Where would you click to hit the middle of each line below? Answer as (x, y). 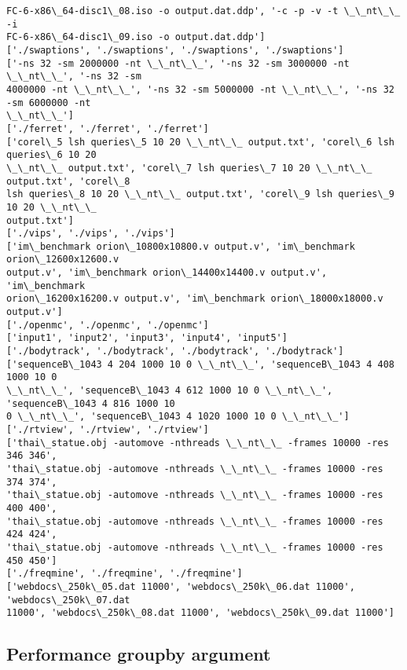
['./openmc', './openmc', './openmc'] (108, 325)
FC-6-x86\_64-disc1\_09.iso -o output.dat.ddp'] (136, 37)
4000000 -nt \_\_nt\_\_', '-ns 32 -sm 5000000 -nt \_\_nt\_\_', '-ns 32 (200, 89)
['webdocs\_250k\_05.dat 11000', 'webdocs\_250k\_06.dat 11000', (181, 586)
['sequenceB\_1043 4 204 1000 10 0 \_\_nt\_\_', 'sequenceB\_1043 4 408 (200, 364)
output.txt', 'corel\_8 (68, 181)
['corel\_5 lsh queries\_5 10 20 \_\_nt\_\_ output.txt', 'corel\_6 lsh (200, 142)
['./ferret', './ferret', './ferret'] (108, 128)
